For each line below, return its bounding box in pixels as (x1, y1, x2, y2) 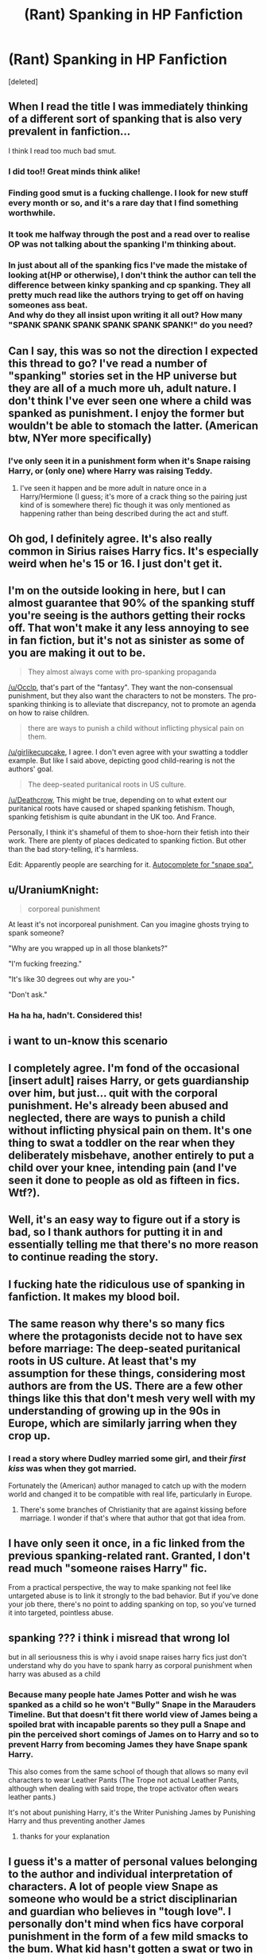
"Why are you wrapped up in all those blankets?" (8, 944, 168, 953)
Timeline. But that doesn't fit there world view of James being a (8, 1709, 258, 1720)
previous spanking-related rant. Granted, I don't (8, 1548, 250, 1563)
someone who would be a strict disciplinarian (8, 1892, 238, 1905)
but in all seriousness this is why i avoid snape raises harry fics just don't (8, 1652, 247, 1662)
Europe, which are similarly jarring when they (8, 1417, 238, 1430)
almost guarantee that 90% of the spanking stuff (8, 596, 256, 610)
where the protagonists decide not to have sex (8, 1329, 243, 1344)
